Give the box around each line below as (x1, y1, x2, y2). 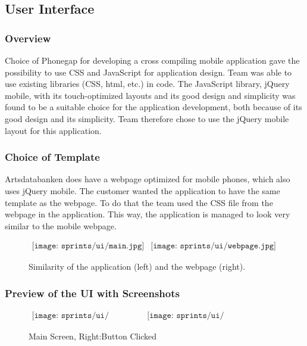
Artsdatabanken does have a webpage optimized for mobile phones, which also (5, 173, 290, 185)
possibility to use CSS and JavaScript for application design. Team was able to (5, 66, 292, 78)
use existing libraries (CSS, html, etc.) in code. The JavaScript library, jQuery (5, 77, 290, 90)
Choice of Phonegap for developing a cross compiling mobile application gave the (5, 54, 300, 66)
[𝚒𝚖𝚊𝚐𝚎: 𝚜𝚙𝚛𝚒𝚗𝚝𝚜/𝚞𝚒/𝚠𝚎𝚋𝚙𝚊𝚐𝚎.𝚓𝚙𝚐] (151, 242, 276, 251)
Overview (5, 30, 51, 45)
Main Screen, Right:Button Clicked (29, 330, 157, 342)
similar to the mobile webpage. (5, 219, 117, 232)
